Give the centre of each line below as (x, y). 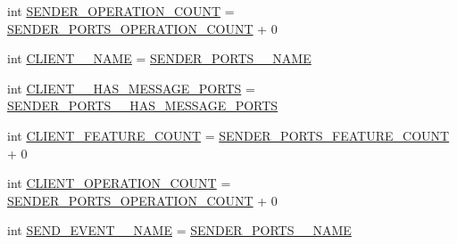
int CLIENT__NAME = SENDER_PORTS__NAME (159, 58)
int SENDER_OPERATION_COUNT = (121, 11)
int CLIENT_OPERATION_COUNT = (119, 183)
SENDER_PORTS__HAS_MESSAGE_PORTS (143, 106)
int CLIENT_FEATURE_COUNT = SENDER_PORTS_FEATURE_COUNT (228, 135)
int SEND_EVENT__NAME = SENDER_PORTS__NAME (179, 230)
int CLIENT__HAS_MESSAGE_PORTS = (131, 88)
